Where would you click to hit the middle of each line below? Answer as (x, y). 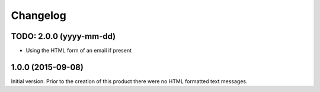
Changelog (39, 15)
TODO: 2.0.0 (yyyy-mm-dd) (63, 36)
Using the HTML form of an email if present (79, 51)
